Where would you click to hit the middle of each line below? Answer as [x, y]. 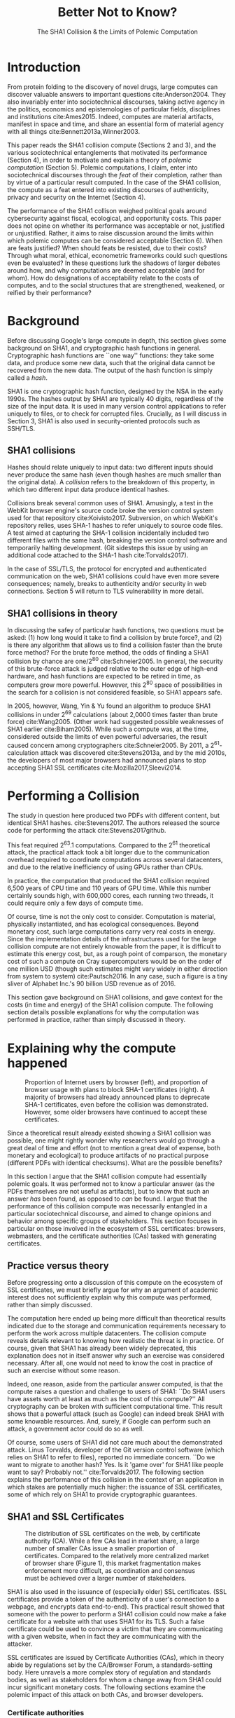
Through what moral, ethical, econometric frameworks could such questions [117, 255]
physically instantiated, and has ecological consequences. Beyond [103, 924]
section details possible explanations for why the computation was [103, 1012]
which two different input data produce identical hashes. [88, 490]
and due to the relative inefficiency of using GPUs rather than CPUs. [105, 867]
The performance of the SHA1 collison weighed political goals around [107, 210]
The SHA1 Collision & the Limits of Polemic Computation [117, 32]
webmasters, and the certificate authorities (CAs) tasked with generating [112, 1236]
